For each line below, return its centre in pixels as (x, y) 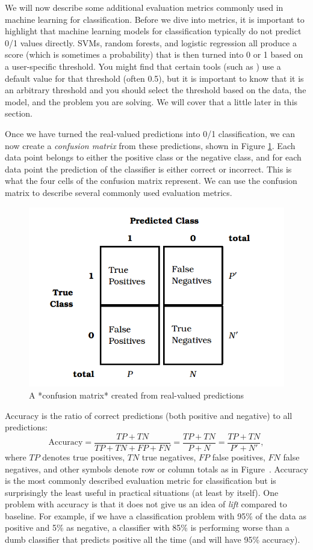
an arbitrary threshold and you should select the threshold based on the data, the (156, 90)
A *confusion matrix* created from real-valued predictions (136, 395)
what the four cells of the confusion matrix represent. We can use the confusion (151, 181)
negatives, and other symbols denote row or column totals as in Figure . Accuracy (156, 469)
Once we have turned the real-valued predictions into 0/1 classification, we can (150, 133)
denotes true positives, (84, 457)
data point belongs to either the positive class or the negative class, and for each (153, 157)
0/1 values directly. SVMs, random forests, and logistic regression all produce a (151, 42)
